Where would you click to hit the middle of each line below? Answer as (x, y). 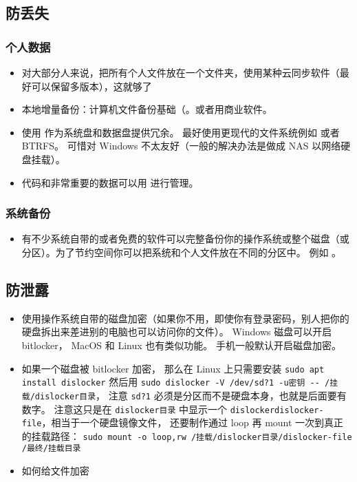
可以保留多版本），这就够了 (91, 86)
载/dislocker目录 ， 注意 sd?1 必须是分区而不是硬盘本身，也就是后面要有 (184, 395)
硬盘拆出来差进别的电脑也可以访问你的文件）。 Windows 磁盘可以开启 (177, 332)
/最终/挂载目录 (51, 449)
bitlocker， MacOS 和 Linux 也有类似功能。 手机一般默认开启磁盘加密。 (181, 345)
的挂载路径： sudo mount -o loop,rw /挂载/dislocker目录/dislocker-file (187, 436)
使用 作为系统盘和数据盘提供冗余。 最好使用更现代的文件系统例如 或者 (181, 132)
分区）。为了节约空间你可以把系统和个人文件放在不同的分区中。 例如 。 (182, 252)
